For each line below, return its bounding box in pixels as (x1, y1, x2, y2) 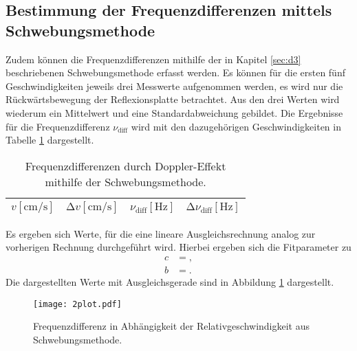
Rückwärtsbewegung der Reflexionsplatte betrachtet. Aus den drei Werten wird (6, 92, 340, 106)
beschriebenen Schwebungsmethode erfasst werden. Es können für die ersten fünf (6, 65, 345, 80)
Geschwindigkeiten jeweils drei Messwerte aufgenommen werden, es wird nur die (6, 78, 343, 93)
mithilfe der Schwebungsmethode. (45, 173, 206, 190)
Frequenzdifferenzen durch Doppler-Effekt (25, 157, 226, 174)
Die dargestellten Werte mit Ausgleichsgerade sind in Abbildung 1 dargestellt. (6, 275, 334, 288)
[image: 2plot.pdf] (33, 299, 122, 309)
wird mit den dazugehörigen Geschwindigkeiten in (131, 119, 341, 133)
